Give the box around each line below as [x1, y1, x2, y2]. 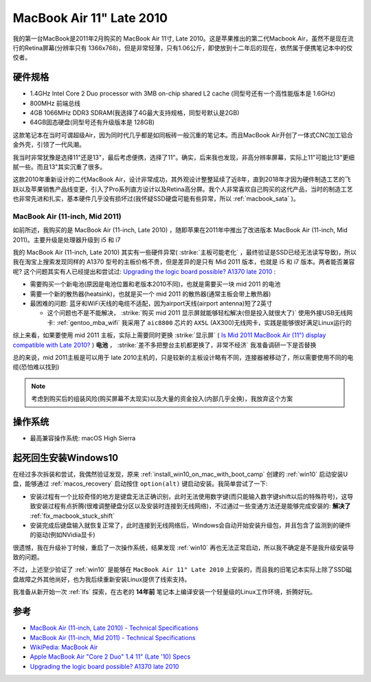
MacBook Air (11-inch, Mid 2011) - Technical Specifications [30, 633, 196, 641]
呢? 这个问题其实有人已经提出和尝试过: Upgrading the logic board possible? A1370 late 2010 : [12, 267, 276, 275]
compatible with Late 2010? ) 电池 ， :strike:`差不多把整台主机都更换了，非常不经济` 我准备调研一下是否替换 [12, 341, 317, 349]
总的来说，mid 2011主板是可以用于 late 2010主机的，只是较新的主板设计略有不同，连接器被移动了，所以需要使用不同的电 [12, 353, 354, 361]
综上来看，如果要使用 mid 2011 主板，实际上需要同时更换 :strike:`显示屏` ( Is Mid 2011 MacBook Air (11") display [12, 331, 326, 339]
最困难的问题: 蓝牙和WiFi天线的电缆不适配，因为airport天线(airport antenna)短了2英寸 [30, 299, 273, 308]
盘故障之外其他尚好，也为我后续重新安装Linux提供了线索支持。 [12, 575, 191, 583]
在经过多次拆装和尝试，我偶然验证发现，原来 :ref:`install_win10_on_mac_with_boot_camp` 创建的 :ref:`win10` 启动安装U [12, 470, 348, 478]
